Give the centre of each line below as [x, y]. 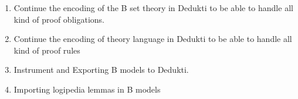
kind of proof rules [47, 50]
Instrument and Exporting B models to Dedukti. [101, 70]
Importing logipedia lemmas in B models [87, 89]
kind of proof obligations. [59, 19]
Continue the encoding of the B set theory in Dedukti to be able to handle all [153, 8]
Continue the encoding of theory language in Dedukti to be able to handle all [153, 39]
